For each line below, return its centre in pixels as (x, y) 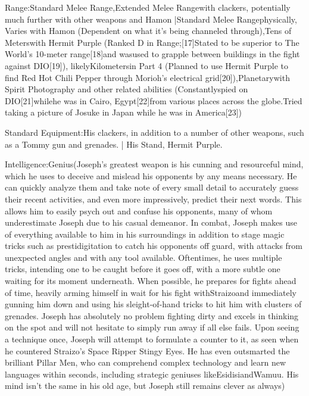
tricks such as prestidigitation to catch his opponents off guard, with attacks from (154, 246)
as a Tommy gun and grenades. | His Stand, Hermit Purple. (114, 144)
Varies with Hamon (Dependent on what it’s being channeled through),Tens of (148, 31)
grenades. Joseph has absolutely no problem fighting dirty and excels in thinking (152, 315)
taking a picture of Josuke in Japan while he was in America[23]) (124, 112)
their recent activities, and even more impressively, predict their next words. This (153, 199)
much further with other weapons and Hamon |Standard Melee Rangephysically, (151, 19)
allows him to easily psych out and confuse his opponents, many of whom (139, 211)
